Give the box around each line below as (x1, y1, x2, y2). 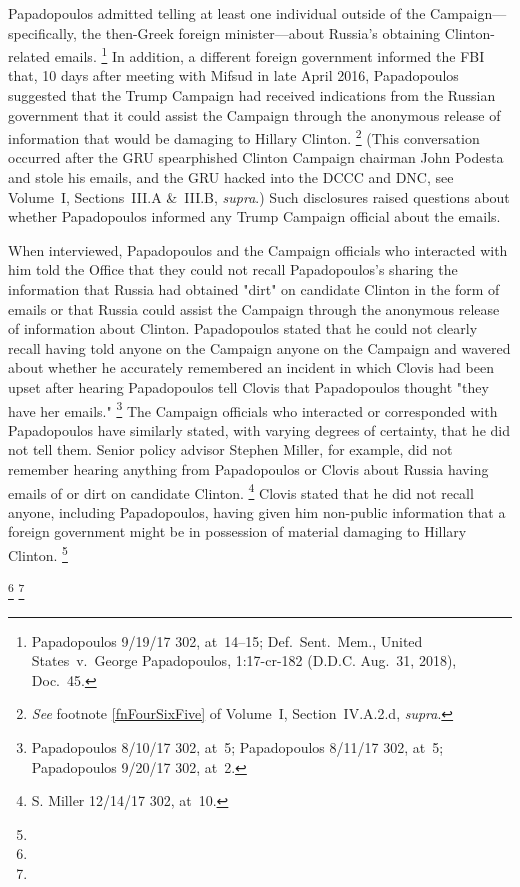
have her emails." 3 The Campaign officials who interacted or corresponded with (8, 397, 498, 421)
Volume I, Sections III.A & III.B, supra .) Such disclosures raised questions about (8, 186, 510, 207)
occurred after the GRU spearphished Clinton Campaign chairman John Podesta (8, 147, 504, 168)
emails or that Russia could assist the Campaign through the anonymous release (8, 298, 500, 319)
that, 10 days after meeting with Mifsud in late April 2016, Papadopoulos (8, 65, 459, 86)
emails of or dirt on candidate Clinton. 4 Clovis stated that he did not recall (8, 479, 474, 503)
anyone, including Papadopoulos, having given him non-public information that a (8, 501, 506, 522)
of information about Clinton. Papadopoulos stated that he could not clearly (8, 318, 478, 339)
